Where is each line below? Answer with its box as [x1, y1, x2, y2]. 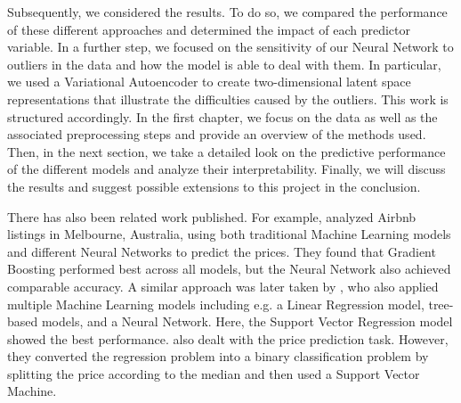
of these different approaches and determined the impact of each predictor [7, 20, 410, 38]
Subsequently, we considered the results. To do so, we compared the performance [7, 3, 448, 21]
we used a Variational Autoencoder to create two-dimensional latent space [7, 72, 411, 91]
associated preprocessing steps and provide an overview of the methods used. [7, 125, 426, 144]
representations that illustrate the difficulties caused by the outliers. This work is [7, 89, 449, 108]
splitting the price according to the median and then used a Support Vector [7, 364, 420, 382]
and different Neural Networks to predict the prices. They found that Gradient [7, 242, 436, 260]
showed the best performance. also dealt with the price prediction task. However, [7, 329, 449, 348]
